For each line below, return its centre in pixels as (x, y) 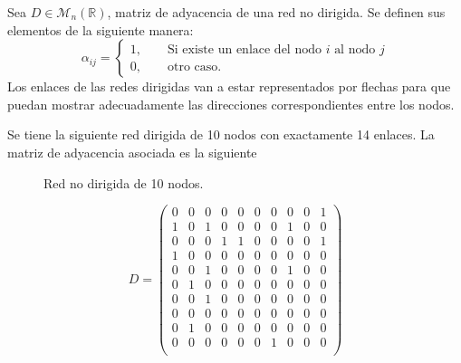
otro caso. (195, 67)
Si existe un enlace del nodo (245, 49)
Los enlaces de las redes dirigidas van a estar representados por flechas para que (229, 86)
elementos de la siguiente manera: (101, 29)
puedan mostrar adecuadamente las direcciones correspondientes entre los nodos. (231, 104)
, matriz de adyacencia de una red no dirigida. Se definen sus (276, 12)
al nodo (355, 49)
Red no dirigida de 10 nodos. (124, 182)
